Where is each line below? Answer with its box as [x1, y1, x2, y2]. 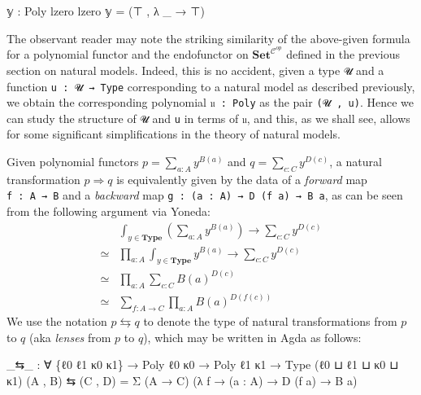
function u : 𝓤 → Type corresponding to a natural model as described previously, [7, 77, 415, 94]
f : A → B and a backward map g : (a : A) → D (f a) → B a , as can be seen [7, 187, 403, 204]
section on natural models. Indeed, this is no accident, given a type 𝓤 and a [7, 61, 384, 78]
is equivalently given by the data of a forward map [116, 170, 367, 187]
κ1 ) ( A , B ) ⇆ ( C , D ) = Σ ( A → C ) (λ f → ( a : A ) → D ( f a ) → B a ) [7, 371, 358, 388]
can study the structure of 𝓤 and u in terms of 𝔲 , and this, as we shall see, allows [7, 109, 410, 126]
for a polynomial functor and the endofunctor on [7, 46, 249, 63]
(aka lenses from [29, 328, 111, 345]
